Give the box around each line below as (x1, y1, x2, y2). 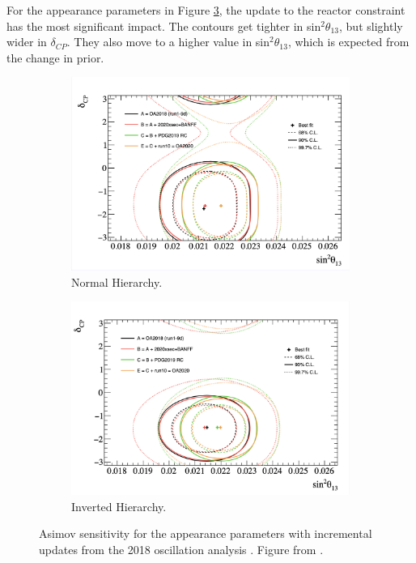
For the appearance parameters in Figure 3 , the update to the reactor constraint (6, 2, 405, 18)
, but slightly (339, 17, 403, 34)
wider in (6, 33, 47, 50)
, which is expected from (287, 33, 410, 50)
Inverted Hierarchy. (71, 497, 167, 514)
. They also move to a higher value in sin (66, 33, 270, 50)
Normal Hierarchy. (71, 273, 163, 290)
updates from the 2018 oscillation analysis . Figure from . (39, 540, 324, 557)
